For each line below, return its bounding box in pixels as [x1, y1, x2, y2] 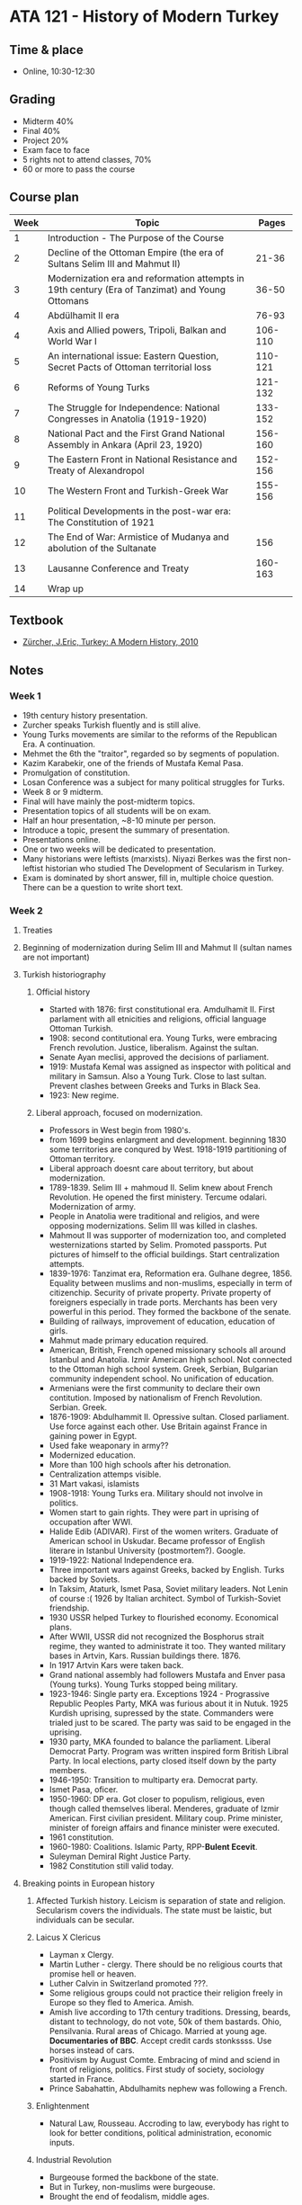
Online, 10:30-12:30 [22, 66, 96, 76]
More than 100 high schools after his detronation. [49, 1460, 232, 1470]
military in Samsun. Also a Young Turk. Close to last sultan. [49, 1071, 267, 1082]
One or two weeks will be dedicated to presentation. [22, 844, 216, 855]
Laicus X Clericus [35, 1932, 102, 1943]
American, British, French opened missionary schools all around [49, 1344, 286, 1355]
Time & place [9, 42, 84, 58]
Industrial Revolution [35, 2155, 112, 2165]
